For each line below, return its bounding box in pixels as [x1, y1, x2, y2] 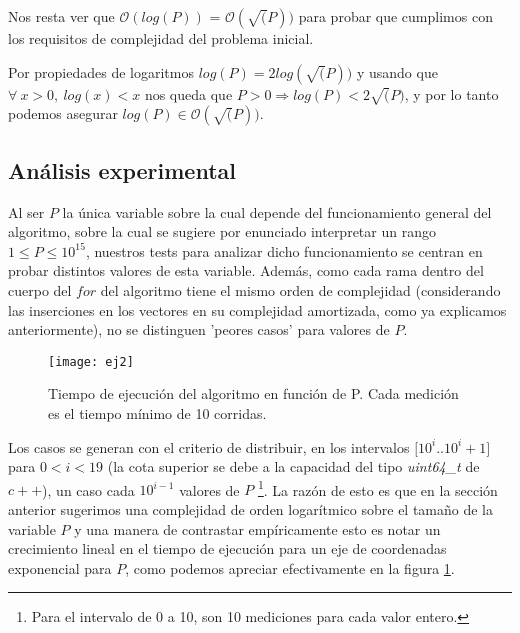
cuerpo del [8, 279, 72, 300]
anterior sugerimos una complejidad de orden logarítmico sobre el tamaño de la [8, 499, 494, 519]
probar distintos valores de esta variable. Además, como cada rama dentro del [8, 260, 484, 281]
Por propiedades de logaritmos [8, 61, 194, 82]
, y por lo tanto [404, 83, 499, 104]
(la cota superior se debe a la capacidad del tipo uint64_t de [107, 456, 480, 477]
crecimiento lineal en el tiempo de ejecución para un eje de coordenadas [8, 538, 447, 559]
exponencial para [8, 557, 112, 578]
